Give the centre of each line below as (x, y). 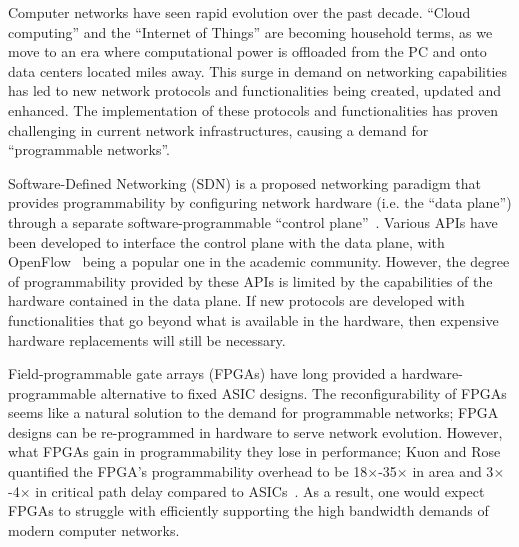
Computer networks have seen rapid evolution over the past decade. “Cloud (239, 12)
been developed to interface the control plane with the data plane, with (226, 241)
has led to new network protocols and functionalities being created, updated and (255, 90)
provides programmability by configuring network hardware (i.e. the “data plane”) (260, 202)
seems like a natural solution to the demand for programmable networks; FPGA (253, 412)
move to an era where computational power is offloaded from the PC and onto (247, 51)
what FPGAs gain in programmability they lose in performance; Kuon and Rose (254, 451)
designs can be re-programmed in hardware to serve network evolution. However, (255, 431)
